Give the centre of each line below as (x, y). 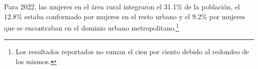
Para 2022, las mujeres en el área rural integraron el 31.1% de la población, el (122, 6)
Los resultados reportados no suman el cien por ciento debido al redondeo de (132, 52)
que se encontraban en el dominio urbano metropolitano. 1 (92, 27)
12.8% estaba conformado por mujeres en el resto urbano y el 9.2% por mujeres (125, 16)
